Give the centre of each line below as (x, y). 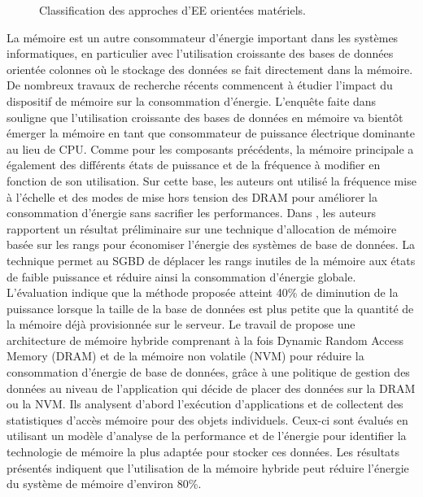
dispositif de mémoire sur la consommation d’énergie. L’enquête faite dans (192, 100)
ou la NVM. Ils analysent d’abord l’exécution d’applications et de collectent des (205, 404)
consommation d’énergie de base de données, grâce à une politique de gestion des (208, 372)
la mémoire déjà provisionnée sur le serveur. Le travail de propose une (181, 324)
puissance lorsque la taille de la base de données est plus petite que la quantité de (210, 308)
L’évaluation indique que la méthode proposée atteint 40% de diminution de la (203, 292)
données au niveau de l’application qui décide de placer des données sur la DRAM (211, 388)
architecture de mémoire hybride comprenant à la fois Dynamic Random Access (205, 340)
